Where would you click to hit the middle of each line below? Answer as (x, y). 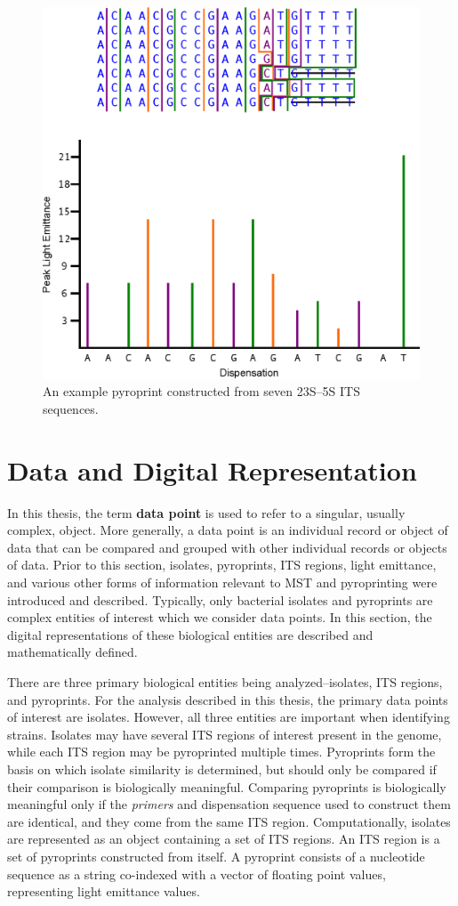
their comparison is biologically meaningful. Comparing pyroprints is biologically (227, 786)
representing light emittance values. (104, 891)
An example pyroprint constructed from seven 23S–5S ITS (201, 391)
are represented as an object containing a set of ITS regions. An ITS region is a (224, 839)
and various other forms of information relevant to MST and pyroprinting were (222, 582)
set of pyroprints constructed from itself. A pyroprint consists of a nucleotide (216, 856)
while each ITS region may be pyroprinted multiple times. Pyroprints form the (221, 752)
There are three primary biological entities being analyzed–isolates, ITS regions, (225, 682)
